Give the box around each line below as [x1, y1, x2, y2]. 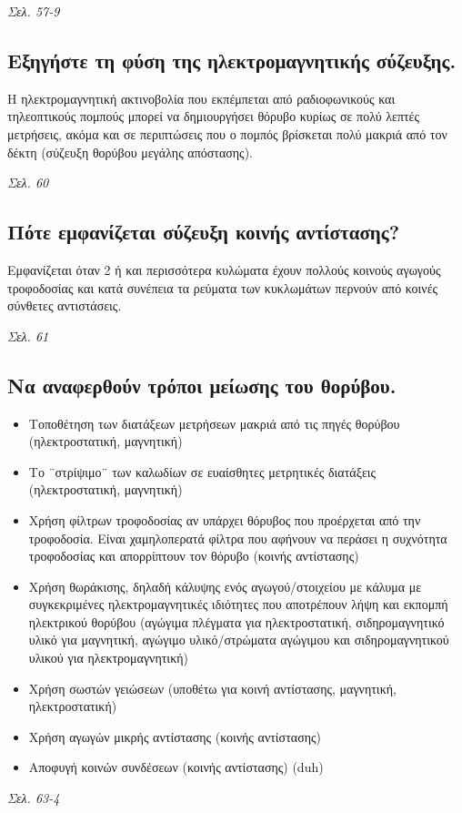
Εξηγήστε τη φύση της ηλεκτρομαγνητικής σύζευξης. [7, 46, 457, 74]
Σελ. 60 [7, 173, 49, 192]
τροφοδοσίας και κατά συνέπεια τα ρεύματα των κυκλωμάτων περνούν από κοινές [7, 278, 438, 297]
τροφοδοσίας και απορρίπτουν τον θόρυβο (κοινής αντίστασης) [28, 546, 359, 565]
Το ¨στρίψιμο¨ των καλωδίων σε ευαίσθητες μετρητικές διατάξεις [28, 462, 377, 481]
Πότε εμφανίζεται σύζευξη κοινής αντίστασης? [7, 218, 400, 246]
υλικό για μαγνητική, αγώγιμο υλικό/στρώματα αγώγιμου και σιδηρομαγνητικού [28, 630, 449, 649]
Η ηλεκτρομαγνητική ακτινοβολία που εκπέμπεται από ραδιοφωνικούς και [7, 88, 396, 107]
